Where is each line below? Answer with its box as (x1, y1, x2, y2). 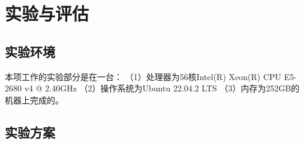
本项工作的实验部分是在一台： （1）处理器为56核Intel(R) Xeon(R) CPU (5, 70, 282, 82)
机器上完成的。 (5, 93, 64, 106)
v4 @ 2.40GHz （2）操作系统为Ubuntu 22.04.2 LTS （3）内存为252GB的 (24, 82, 300, 94)
